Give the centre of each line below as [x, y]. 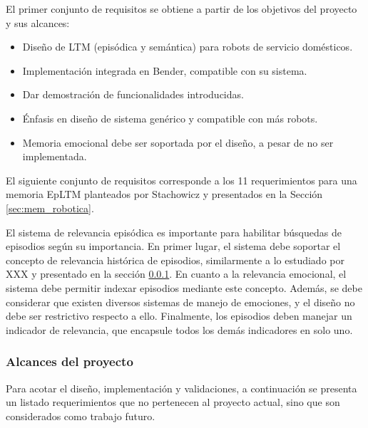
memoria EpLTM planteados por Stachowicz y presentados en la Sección [164, 194]
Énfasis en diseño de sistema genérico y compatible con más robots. [170, 118]
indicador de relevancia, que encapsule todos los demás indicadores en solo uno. [179, 329]
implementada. [55, 156]
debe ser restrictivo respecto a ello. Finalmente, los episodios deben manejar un [179, 316]
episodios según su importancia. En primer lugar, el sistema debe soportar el [173, 246]
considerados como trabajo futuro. [81, 416]
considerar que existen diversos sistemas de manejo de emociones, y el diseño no [180, 302]
